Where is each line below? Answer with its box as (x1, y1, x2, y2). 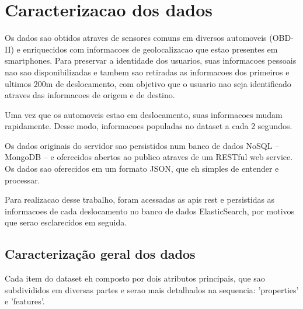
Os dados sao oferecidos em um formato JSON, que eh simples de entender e (5, 162, 279, 175)
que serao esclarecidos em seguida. (5, 216, 127, 228)
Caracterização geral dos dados (5, 245, 196, 263)
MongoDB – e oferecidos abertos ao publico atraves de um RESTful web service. (5, 151, 293, 163)
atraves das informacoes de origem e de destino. (5, 89, 175, 101)
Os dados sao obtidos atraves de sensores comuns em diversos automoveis (5, 32, 267, 44)
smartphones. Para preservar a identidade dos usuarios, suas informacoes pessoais (5, 54, 297, 67)
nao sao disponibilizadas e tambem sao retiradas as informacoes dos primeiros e (5, 65, 290, 78)
